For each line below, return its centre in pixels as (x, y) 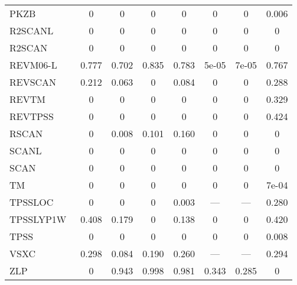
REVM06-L (33, 65)
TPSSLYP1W (38, 219)
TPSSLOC (32, 202)
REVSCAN (33, 82)
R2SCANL (32, 30)
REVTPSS (32, 116)
